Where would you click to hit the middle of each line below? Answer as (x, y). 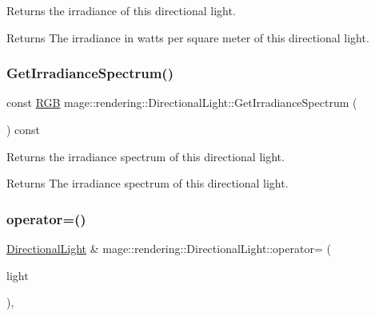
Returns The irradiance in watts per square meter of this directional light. (188, 37)
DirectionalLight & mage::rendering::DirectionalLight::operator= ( (169, 248)
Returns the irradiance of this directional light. (121, 10)
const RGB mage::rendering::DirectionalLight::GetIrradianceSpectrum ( (182, 103)
